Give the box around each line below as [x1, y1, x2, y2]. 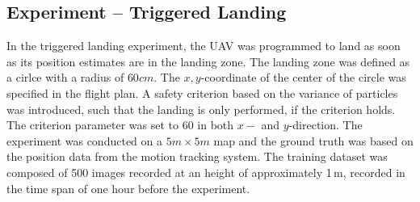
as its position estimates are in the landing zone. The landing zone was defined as [6, 53, 410, 69]
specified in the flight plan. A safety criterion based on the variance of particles [6, 84, 398, 101]
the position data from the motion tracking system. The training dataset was [6, 148, 388, 165]
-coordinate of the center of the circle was [200, 69, 406, 86]
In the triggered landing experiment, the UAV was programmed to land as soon [6, 37, 401, 54]
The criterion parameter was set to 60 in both [6, 116, 234, 133]
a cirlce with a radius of [6, 69, 124, 86]
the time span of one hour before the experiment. [6, 179, 250, 196]
